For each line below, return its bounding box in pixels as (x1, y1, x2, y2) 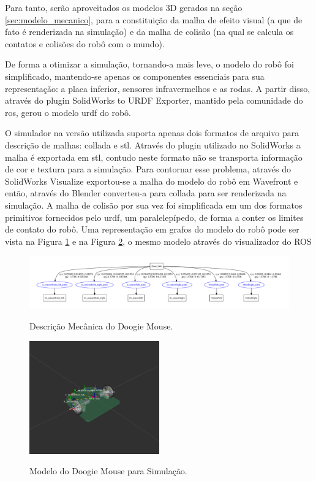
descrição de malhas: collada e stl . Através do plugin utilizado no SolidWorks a (5, 138, 301, 151)
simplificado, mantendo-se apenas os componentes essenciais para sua (5, 69, 265, 82)
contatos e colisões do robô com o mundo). (5, 37, 165, 50)
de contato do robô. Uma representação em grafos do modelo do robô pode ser (5, 223, 299, 236)
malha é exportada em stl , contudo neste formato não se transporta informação (5, 150, 303, 163)
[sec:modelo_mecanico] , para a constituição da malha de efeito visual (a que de (5, 13, 303, 26)
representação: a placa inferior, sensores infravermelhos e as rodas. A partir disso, (5, 82, 310, 94)
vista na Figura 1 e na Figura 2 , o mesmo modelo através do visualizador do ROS (5, 234, 312, 247)
